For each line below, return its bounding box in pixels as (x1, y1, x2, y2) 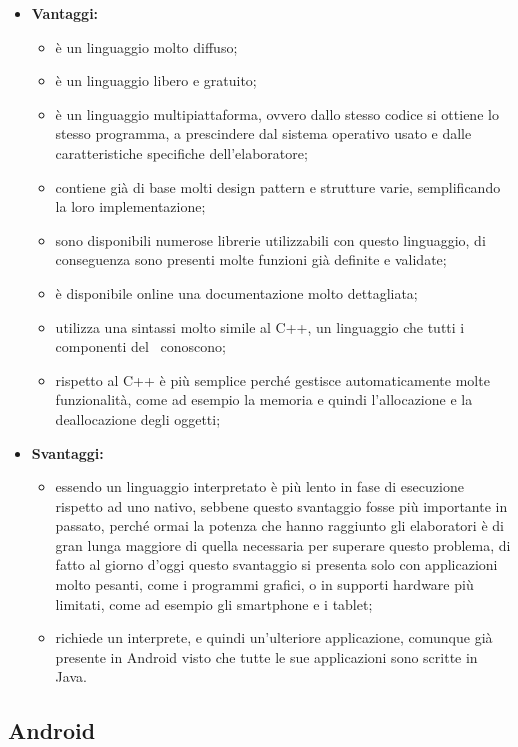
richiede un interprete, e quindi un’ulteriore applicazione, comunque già (55, 627, 493, 648)
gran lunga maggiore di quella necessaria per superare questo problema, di (55, 534, 511, 555)
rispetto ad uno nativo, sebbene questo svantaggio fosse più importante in (55, 495, 508, 516)
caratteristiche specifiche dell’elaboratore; (55, 142, 308, 163)
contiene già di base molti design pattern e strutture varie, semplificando (55, 176, 501, 197)
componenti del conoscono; (55, 336, 227, 357)
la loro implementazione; (55, 196, 206, 217)
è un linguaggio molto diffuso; (55, 36, 238, 57)
